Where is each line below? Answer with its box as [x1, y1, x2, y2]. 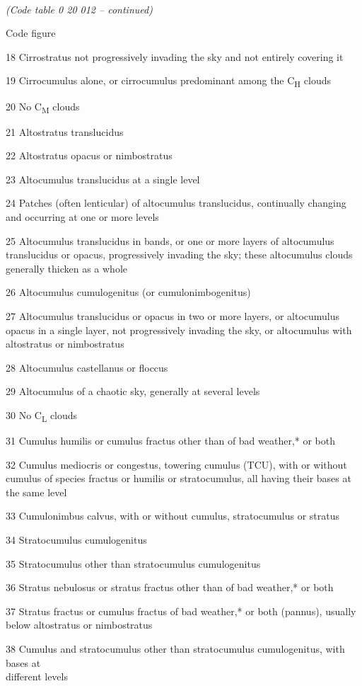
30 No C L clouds [6, 407, 78, 424]
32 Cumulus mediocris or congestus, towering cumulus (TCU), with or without [6, 457, 347, 471]
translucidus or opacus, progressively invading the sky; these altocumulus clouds [6, 247, 353, 262]
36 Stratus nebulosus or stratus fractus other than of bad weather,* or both [6, 580, 334, 595]
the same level [6, 484, 67, 499]
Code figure [6, 25, 56, 40]
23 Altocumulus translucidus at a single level [6, 171, 200, 186]
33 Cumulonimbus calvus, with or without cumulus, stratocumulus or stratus [6, 508, 340, 523]
